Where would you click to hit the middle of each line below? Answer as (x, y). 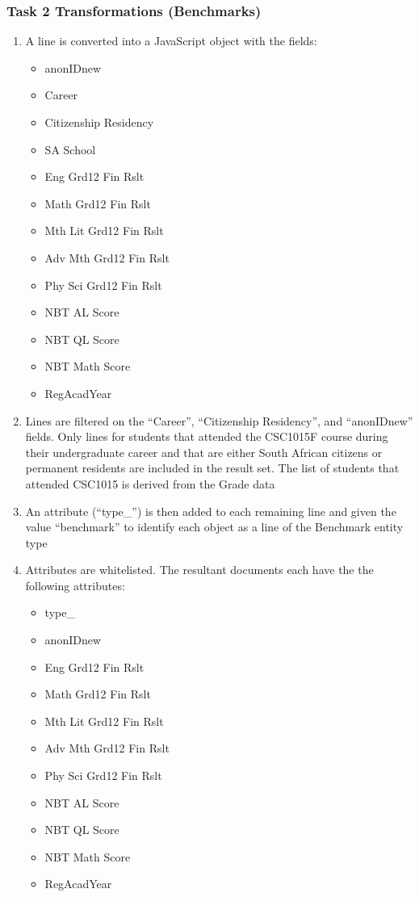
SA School (70, 149)
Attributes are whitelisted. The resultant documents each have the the (199, 570)
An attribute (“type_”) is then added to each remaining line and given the (211, 511)
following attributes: (75, 585)
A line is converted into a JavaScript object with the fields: (171, 41)
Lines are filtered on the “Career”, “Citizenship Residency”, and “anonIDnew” (219, 420)
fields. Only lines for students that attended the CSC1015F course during (207, 436)
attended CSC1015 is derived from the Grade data (150, 483)
